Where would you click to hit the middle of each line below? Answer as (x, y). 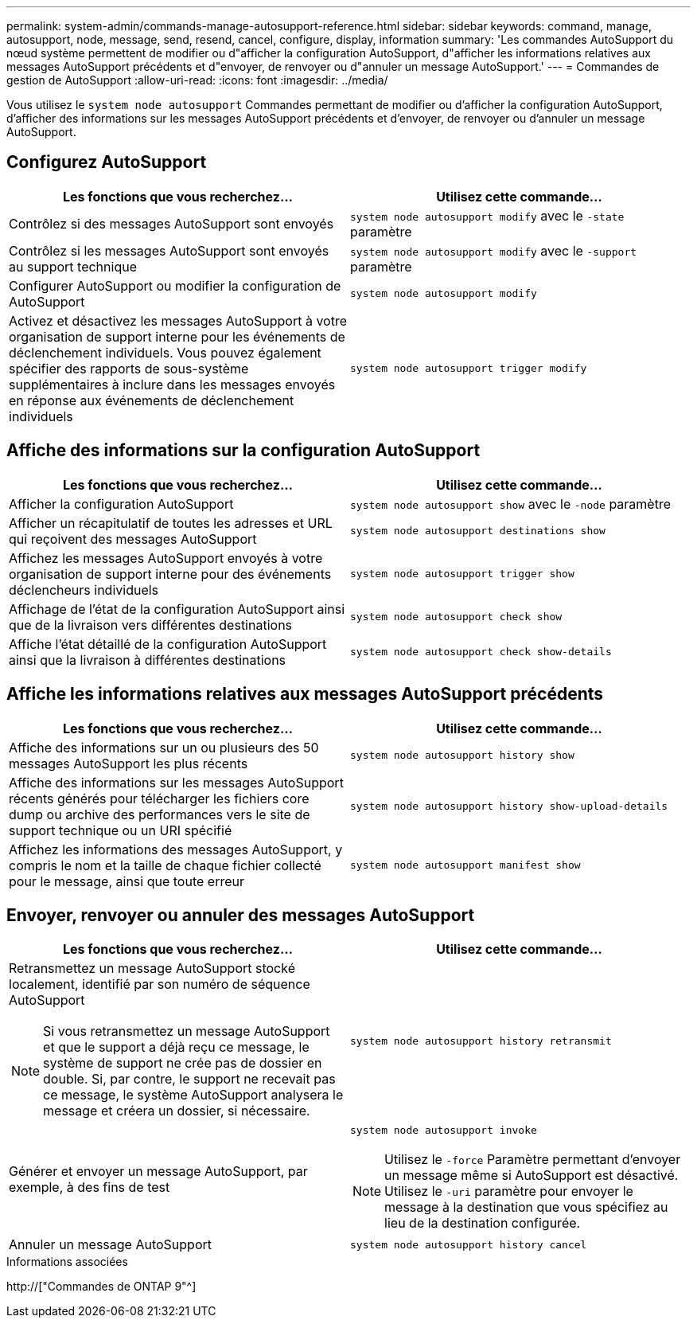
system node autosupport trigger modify (469, 369)
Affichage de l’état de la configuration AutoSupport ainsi (177, 609)
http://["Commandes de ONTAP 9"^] (101, 1287)
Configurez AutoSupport (107, 162)
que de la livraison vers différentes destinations (151, 625)
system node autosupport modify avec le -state (487, 215)
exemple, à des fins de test (90, 1187)
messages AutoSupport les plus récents (128, 763)
